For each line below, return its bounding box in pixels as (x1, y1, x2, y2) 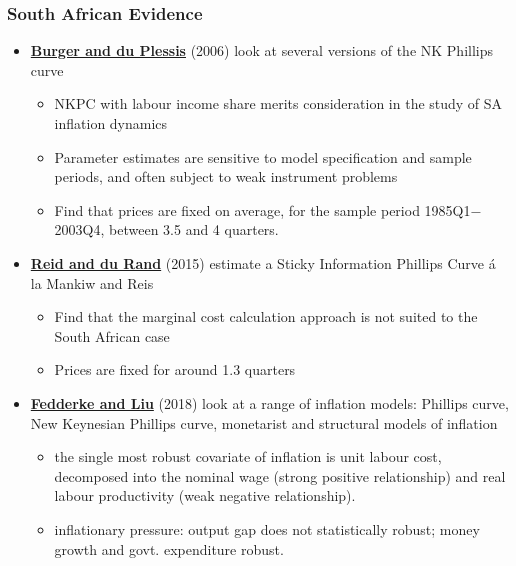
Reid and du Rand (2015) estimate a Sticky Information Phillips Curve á (30, 252, 496, 273)
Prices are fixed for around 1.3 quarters (54, 359, 296, 380)
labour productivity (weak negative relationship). (54, 485, 356, 506)
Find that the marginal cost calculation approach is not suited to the (54, 306, 478, 327)
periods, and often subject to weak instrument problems (54, 166, 398, 187)
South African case (54, 325, 170, 346)
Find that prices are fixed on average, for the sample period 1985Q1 (54, 199, 471, 220)
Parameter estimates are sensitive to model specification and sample (54, 146, 472, 167)
